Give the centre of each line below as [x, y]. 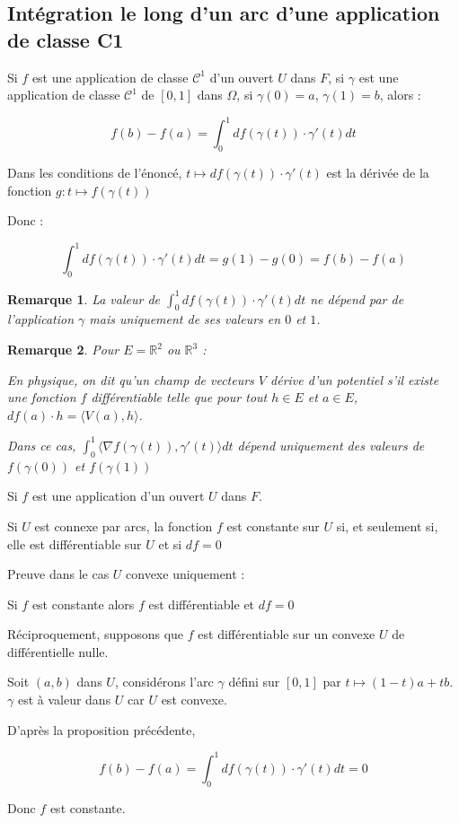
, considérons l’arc [164, 682]
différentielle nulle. [58, 651]
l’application [41, 319]
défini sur [254, 682]
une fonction [42, 397]
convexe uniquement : [185, 574]
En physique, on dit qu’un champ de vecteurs [131, 379]
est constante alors [83, 604]
